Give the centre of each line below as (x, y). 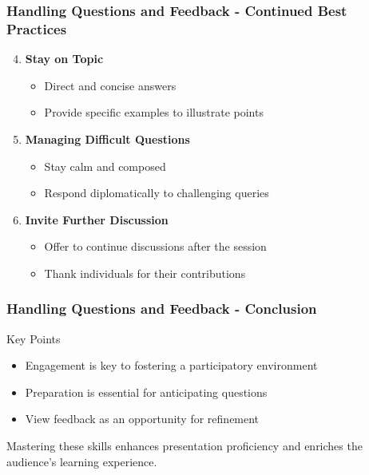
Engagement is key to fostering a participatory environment (171, 365)
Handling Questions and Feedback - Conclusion (162, 309)
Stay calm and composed (105, 166)
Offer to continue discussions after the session (155, 246)
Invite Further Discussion (97, 219)
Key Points (34, 338)
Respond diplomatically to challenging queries (157, 193)
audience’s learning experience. (82, 461)
